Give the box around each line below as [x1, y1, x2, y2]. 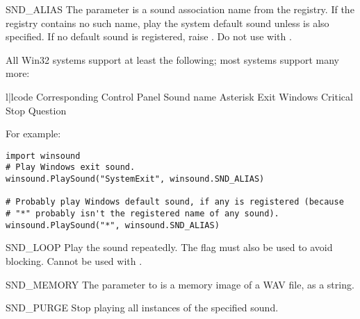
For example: [6, 126, 61, 141]
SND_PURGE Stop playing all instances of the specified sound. [6, 300, 279, 315]
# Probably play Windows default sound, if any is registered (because [6, 197, 344, 207]
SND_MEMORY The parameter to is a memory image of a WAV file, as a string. [6, 277, 354, 291]
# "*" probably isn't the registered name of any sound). [6, 209, 279, 219]
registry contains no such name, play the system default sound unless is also [6, 15, 329, 30]
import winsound [6, 150, 81, 161]
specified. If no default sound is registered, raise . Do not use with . [6, 29, 292, 44]
